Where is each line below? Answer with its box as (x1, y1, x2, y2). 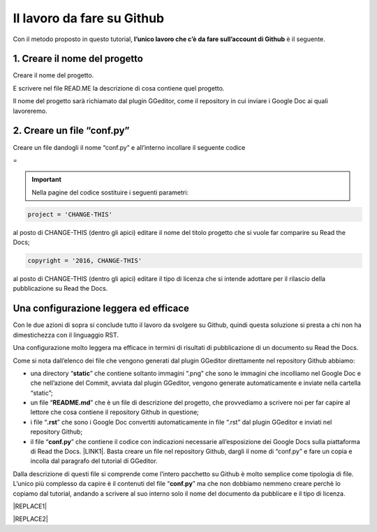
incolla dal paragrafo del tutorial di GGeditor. (30, 457, 158, 465)
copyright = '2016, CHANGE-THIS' (27, 257, 142, 265)
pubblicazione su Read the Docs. (13, 284, 108, 293)
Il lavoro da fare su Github (13, 10, 165, 26)
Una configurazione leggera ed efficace (13, 303, 190, 314)
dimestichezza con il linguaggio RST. (13, 330, 119, 339)
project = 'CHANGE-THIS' (27, 210, 113, 218)
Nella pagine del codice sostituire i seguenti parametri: (31, 188, 188, 197)
